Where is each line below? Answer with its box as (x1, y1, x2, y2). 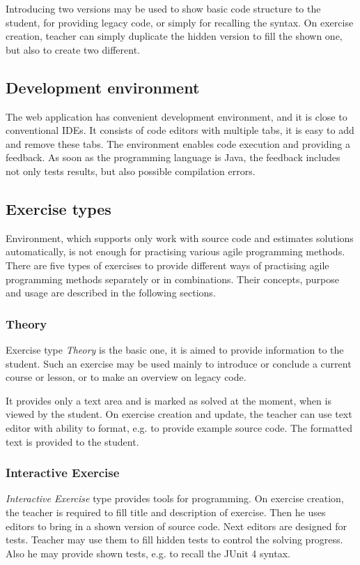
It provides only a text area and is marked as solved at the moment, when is (6, 393, 331, 407)
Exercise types (6, 197, 111, 219)
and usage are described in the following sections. (6, 285, 216, 300)
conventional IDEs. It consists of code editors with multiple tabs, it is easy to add (6, 123, 354, 137)
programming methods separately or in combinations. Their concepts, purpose (6, 271, 339, 286)
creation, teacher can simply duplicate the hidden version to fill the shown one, (6, 29, 343, 43)
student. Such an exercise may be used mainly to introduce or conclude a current (6, 356, 352, 370)
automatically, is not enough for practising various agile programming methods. (6, 244, 345, 259)
